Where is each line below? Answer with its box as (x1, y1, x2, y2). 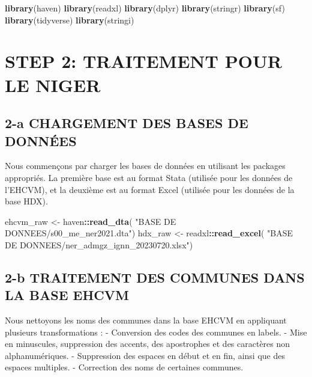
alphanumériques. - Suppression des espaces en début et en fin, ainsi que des (5, 349, 285, 361)
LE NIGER (5, 72, 101, 97)
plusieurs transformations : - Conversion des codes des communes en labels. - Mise (5, 325, 307, 338)
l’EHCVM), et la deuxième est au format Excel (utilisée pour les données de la (5, 183, 295, 195)
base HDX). (5, 195, 48, 207)
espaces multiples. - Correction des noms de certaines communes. (5, 361, 244, 373)
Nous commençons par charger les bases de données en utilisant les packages (5, 159, 286, 172)
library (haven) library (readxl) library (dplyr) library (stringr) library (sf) (5, 2, 285, 14)
